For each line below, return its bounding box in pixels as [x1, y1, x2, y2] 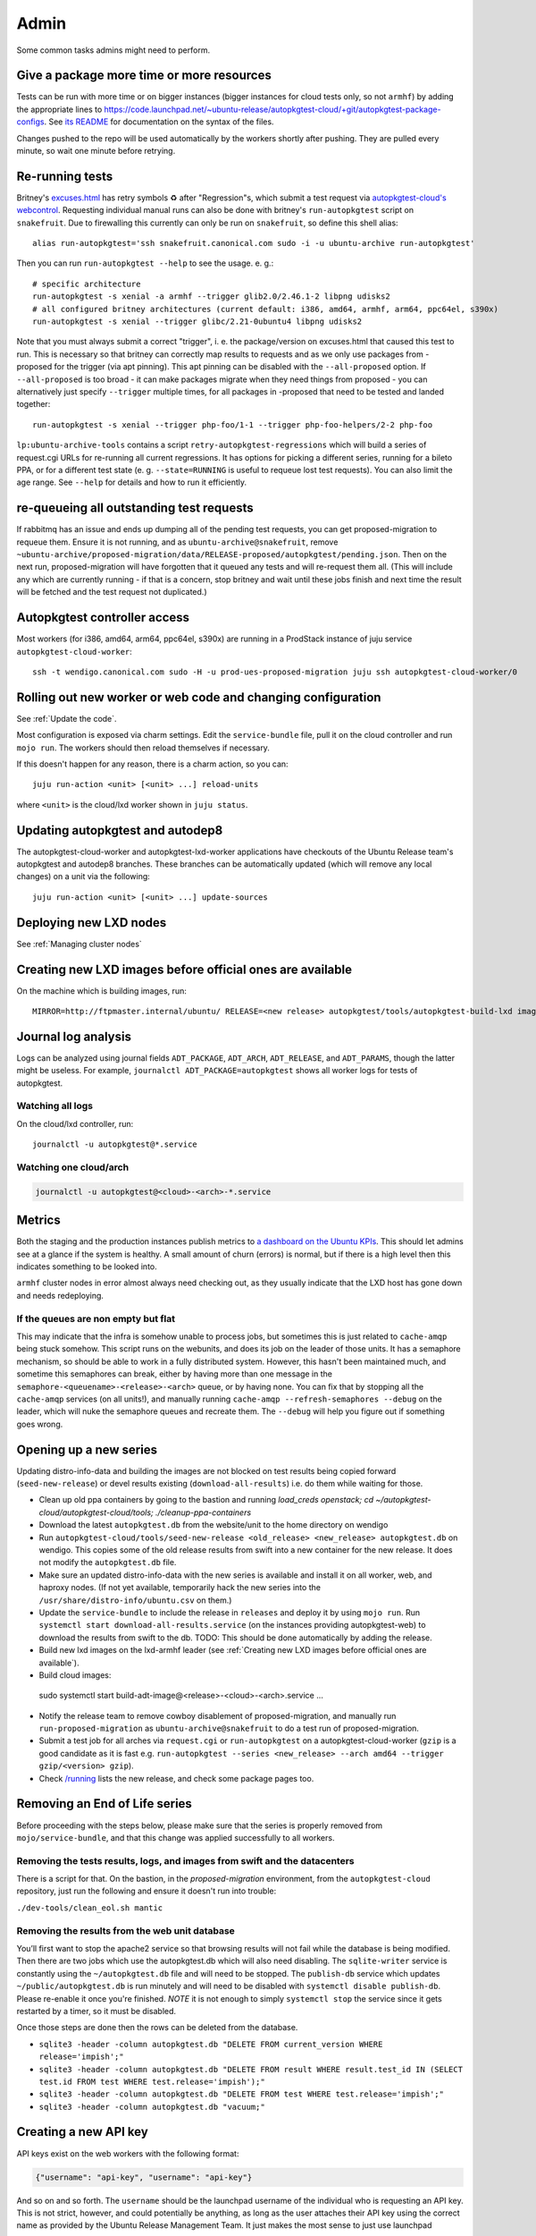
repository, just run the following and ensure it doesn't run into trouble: [16, 1885, 277, 1896]
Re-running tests [16, 168, 113, 183]
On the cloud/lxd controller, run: [16, 1118, 134, 1129]
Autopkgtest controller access [16, 610, 190, 625]
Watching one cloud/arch [16, 1161, 130, 1173]
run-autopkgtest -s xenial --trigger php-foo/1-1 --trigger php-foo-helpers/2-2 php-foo [32, 419, 433, 429]
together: [16, 399, 51, 410]
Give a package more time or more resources [16, 68, 272, 83]
